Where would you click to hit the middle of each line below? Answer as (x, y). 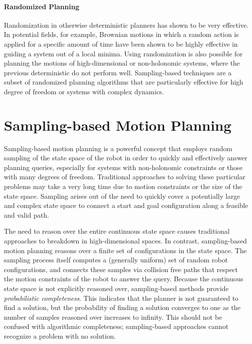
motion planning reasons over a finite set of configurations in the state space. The (125, 250)
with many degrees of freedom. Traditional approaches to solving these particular (125, 177)
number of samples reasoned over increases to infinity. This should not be (113, 317)
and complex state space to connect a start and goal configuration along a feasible (126, 205)
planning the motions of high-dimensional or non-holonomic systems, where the (122, 63)
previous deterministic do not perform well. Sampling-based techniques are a (118, 72)
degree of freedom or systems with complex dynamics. (84, 91)
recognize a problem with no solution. (60, 335)
